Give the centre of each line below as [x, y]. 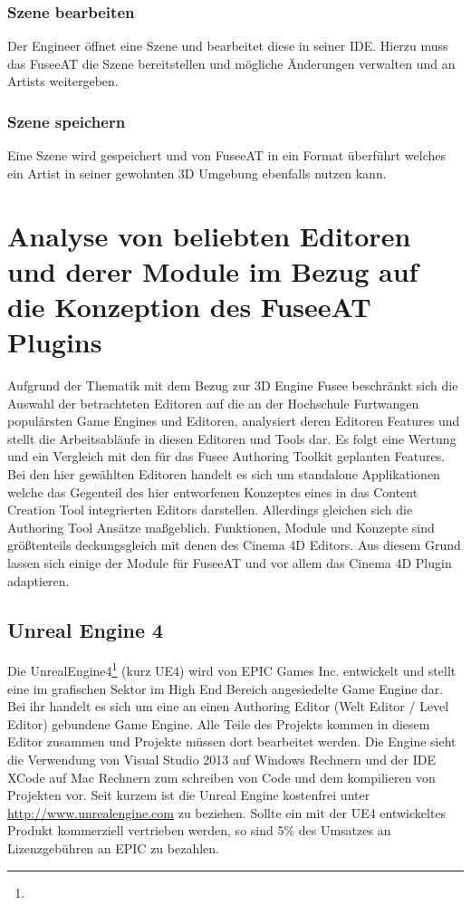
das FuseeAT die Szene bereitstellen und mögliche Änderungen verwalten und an [231, 63]
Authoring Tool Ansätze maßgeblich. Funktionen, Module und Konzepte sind [221, 527]
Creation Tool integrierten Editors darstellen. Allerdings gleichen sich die [210, 510]
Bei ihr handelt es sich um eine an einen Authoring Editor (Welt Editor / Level [228, 706]
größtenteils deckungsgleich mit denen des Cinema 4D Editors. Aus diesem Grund [234, 545]
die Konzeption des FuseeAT [189, 306]
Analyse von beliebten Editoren [209, 235]
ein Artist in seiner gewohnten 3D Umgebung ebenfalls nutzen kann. [197, 173]
